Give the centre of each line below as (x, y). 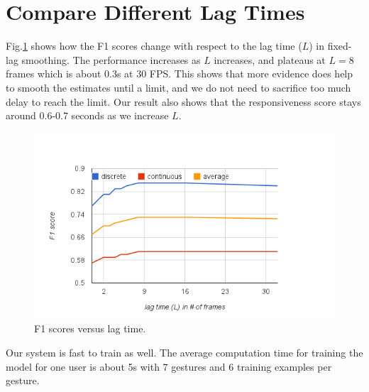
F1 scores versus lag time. (90, 328)
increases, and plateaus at (270, 59)
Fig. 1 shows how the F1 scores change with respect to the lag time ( (154, 46)
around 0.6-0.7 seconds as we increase (87, 115)
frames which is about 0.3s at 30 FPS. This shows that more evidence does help (180, 73)
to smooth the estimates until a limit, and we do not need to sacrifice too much (178, 87)
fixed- (340, 46)
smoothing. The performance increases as (111, 59)
